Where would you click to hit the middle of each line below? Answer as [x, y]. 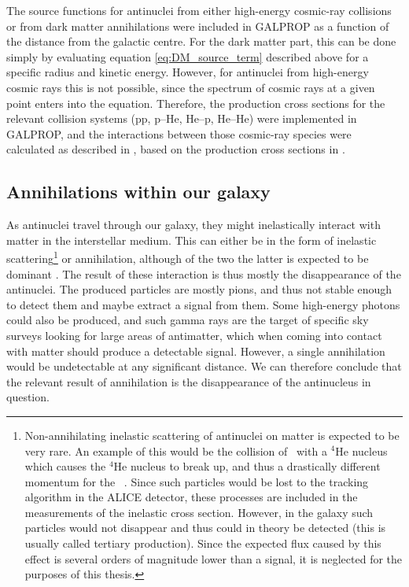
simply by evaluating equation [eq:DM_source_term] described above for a [188, 56]
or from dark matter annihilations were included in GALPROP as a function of [198, 26]
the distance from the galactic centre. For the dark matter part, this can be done [201, 41]
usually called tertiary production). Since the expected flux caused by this [203, 543]
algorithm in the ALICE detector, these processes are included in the [191, 497]
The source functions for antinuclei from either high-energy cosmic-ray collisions [199, 10]
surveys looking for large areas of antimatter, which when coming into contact [194, 335]
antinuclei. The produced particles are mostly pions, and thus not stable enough [199, 289]
